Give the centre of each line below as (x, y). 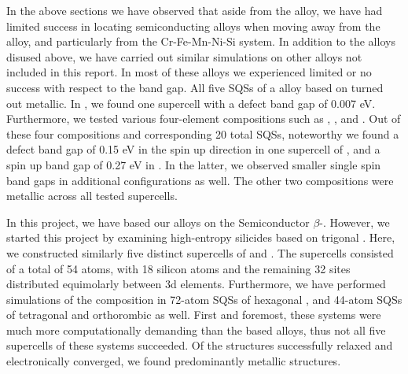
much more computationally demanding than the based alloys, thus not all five (196, 330)
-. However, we (355, 222)
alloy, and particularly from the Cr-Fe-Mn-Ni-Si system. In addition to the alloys (201, 41)
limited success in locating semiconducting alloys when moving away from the (193, 26)
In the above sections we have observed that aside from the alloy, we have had (195, 10)
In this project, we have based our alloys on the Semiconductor (158, 222)
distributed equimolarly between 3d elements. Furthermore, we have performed (196, 284)
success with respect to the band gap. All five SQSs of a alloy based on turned (195, 87)
